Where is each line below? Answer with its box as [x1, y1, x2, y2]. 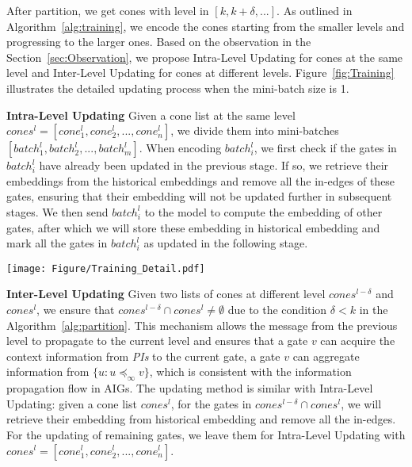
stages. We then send [6, 203, 109, 220]
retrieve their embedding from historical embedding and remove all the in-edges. [6, 411, 396, 427]
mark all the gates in [6, 235, 108, 251]
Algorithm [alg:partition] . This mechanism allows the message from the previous [6, 316, 398, 333]
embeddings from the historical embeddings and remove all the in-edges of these [6, 172, 395, 189]
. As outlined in [277, 2, 353, 18]
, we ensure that [36, 300, 115, 317]
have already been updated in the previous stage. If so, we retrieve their [39, 157, 389, 174]
